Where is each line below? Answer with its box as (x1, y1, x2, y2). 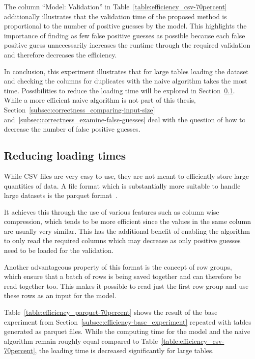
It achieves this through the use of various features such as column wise (4, 206, 219, 217)
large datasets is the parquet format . (4, 190, 117, 200)
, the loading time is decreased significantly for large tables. (35, 345, 214, 356)
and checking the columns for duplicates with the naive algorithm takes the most (4, 76, 248, 86)
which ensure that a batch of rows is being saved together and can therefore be (4, 271, 242, 281)
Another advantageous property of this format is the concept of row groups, (4, 261, 232, 272)
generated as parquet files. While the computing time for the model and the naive (4, 326, 251, 336)
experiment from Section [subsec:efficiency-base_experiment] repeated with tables (4, 316, 251, 327)
